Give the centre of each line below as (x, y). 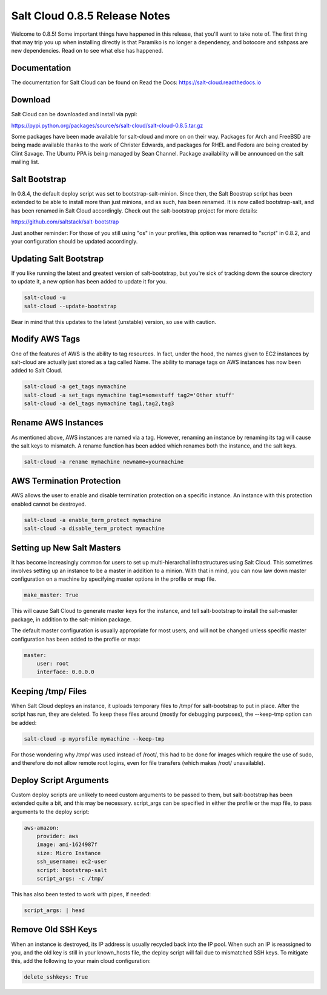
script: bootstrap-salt (72, 870)
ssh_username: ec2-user (72, 862)
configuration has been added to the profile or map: (76, 639)
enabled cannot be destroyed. (49, 504)
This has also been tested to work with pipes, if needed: (81, 894)
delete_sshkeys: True (56, 977)
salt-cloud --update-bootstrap (71, 306)
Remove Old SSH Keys (54, 930)
